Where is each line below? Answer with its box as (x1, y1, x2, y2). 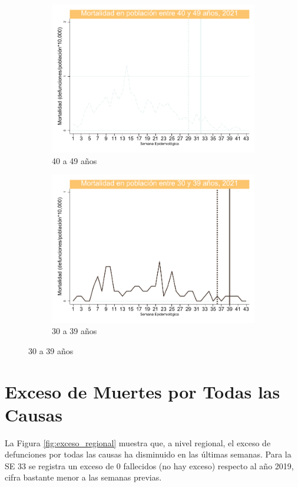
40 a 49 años (52, 154, 97, 166)
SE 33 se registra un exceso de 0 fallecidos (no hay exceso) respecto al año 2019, (5, 459, 294, 472)
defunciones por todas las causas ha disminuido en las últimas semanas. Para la (5, 448, 292, 460)
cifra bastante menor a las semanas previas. (5, 471, 162, 483)
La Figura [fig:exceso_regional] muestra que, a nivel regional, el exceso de (5, 436, 271, 449)
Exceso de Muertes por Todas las (5, 379, 280, 403)
